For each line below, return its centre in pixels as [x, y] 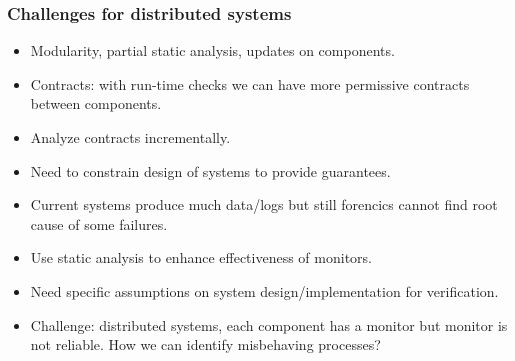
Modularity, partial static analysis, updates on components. [212, 50]
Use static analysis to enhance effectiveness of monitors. [201, 257]
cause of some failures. [99, 223]
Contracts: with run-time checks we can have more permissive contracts [250, 83]
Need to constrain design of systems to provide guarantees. [210, 170]
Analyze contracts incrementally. [130, 137]
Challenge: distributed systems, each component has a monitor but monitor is [269, 324]
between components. [96, 103]
